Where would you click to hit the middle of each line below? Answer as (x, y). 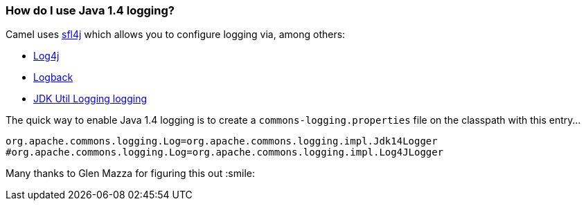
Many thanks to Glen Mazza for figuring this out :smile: (130, 174)
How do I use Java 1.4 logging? (90, 10)
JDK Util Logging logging (90, 99)
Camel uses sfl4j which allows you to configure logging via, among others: (176, 35)
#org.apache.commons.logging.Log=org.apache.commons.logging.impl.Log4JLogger (225, 152)
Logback (53, 77)
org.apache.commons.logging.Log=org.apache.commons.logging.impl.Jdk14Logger (222, 141)
